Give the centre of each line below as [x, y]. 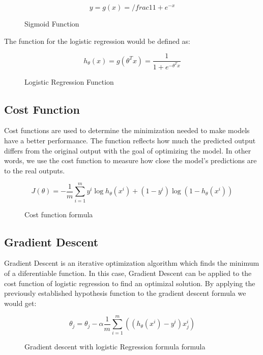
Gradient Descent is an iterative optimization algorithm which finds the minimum [132, 263]
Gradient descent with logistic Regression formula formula [115, 347]
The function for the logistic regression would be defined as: [97, 41]
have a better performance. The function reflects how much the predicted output [130, 141]
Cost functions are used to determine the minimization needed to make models [127, 130]
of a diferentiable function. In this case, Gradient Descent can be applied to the [128, 273]
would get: [20, 303]
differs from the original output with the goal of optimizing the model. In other [128, 150]
